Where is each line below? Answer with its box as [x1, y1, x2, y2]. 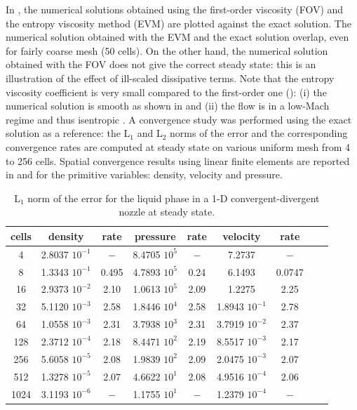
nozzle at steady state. [119, 204, 215, 219]
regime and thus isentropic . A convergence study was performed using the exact [6, 112, 352, 126]
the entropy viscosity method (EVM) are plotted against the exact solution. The [6, 15, 351, 30]
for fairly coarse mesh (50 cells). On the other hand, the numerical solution [6, 43, 328, 58]
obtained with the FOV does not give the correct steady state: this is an [6, 57, 316, 72]
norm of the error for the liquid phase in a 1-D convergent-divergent [27, 190, 320, 205]
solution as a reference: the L [6, 126, 130, 140]
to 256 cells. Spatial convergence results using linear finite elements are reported [6, 153, 350, 168]
